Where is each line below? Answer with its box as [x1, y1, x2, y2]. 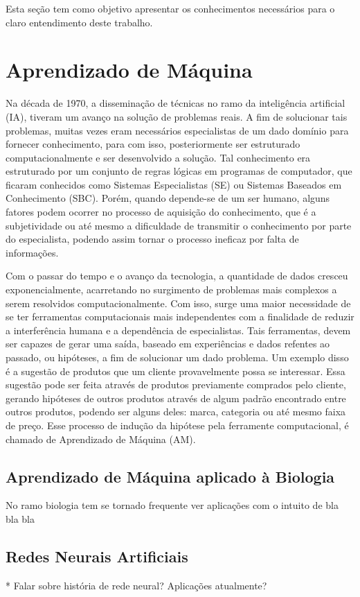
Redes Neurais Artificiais [6, 545, 188, 566]
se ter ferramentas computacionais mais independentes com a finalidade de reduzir [6, 309, 354, 324]
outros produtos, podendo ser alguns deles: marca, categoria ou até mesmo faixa [6, 404, 346, 419]
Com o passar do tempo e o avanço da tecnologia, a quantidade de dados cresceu [6, 268, 348, 283]
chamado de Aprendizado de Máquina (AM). [6, 431, 196, 446]
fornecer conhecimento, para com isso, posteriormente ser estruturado [6, 137, 300, 151]
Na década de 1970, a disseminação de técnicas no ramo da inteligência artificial [6, 96, 345, 110]
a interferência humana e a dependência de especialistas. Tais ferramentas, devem [6, 322, 351, 337]
